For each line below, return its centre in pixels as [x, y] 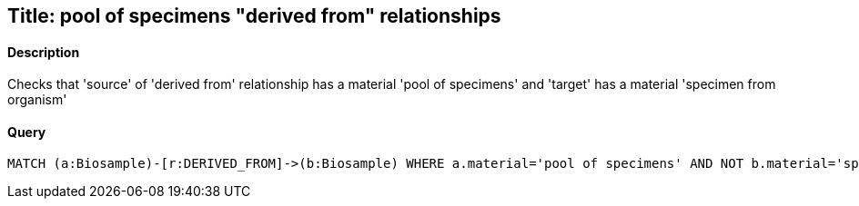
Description [44, 52]
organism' [37, 100]
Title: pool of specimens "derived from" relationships [254, 16]
